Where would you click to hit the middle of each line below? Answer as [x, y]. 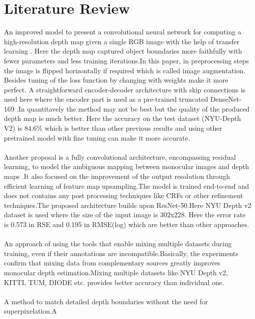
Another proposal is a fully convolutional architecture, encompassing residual [120, 157]
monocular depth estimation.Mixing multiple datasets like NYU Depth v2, [116, 272]
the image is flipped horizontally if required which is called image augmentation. [125, 70]
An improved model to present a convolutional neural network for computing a [123, 32]
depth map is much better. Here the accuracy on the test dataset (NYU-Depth [123, 118]
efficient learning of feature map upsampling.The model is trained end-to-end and [127, 186]
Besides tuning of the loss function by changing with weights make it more [116, 80]
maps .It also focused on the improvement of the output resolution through [117, 176]
